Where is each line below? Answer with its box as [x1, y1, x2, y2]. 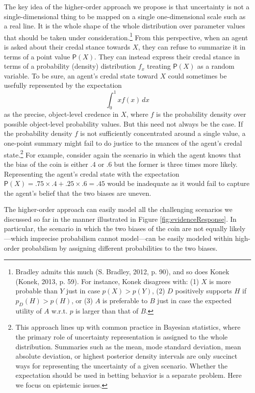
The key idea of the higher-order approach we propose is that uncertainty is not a [4, 1, 250, 11]
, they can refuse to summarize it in [138, 42, 246, 52]
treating [147, 61, 171, 71]
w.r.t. [51, 305, 68, 315]
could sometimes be [168, 70, 227, 80]
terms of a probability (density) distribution [4, 61, 136, 71]
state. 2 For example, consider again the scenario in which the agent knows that [4, 148, 241, 159]
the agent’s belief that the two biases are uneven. [4, 187, 152, 198]
